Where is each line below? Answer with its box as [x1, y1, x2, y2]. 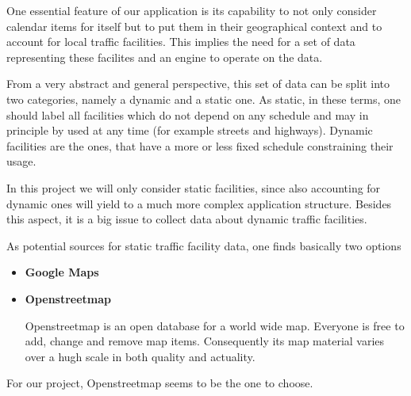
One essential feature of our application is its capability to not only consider [6, 2, 377, 18]
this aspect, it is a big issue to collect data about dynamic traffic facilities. [6, 211, 367, 227]
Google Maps [25, 264, 99, 280]
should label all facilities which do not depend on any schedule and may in [6, 106, 369, 123]
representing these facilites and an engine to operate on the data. [6, 48, 323, 65]
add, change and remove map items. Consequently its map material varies [25, 333, 385, 349]
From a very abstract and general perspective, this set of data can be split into [6, 75, 390, 92]
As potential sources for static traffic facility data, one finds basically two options [6, 237, 401, 253]
